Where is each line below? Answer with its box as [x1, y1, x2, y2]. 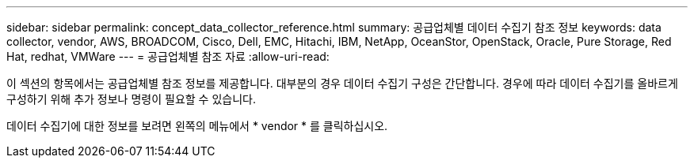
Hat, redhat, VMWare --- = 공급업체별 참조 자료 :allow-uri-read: [6, 50, 330, 63]
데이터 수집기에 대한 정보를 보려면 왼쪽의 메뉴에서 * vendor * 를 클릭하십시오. [6, 119, 388, 132]
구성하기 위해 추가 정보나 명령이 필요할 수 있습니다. [6, 92, 256, 106]
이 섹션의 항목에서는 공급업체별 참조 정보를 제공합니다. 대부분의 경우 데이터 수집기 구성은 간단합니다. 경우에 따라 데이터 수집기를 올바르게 [6, 76, 678, 90]
